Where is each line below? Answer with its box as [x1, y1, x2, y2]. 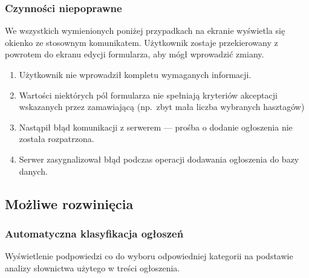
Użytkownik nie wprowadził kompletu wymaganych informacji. [19, 68, 252, 80]
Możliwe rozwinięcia [5, 194, 134, 213]
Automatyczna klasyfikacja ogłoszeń [5, 225, 184, 241]
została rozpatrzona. [19, 132, 94, 145]
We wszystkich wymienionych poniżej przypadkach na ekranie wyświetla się [5, 24, 285, 37]
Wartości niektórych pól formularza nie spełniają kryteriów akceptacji [19, 88, 278, 101]
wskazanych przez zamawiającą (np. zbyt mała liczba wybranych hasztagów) [19, 100, 305, 113]
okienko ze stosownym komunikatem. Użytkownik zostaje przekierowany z [5, 36, 278, 48]
